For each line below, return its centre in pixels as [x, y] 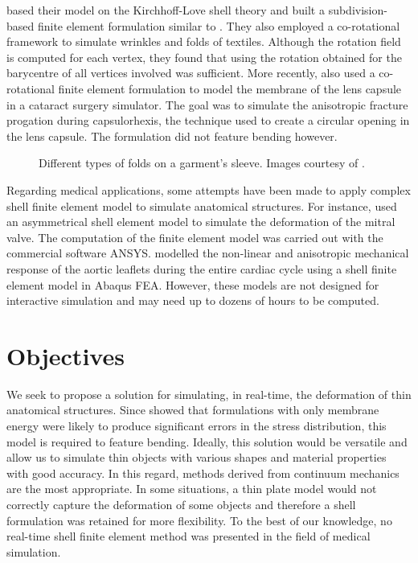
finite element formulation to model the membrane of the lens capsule [230, 88]
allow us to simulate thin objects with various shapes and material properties [197, 457]
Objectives [66, 355]
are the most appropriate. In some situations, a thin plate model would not [192, 489]
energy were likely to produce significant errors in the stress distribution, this [197, 425]
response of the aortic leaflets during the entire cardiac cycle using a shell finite [202, 268]
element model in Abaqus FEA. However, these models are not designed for [193, 284]
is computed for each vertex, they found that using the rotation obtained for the [204, 57]
